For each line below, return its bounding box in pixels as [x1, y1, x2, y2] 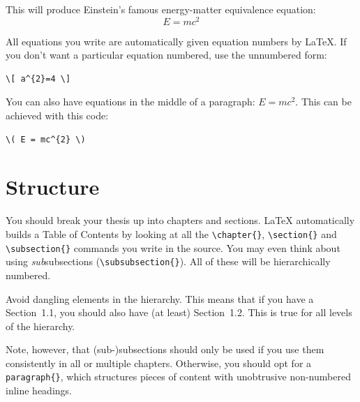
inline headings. [6, 383, 72, 398]
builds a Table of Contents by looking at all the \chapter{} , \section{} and [6, 226, 337, 241]
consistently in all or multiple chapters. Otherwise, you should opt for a [6, 355, 312, 370]
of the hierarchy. [6, 318, 75, 333]
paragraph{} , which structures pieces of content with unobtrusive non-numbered [6, 369, 351, 384]
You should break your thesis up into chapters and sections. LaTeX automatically [6, 213, 355, 228]
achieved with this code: [6, 108, 109, 123]
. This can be [295, 94, 352, 109]
